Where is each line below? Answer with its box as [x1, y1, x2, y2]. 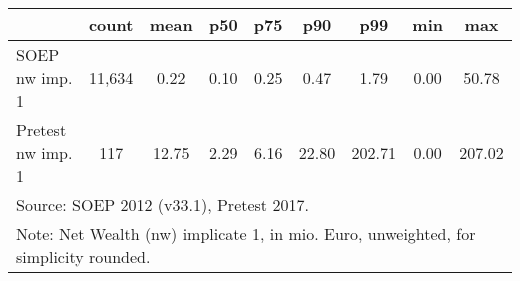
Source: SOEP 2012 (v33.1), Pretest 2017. [16, 193, 309, 216]
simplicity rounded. [16, 245, 151, 268]
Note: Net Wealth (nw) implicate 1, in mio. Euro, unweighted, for [16, 222, 476, 245]
